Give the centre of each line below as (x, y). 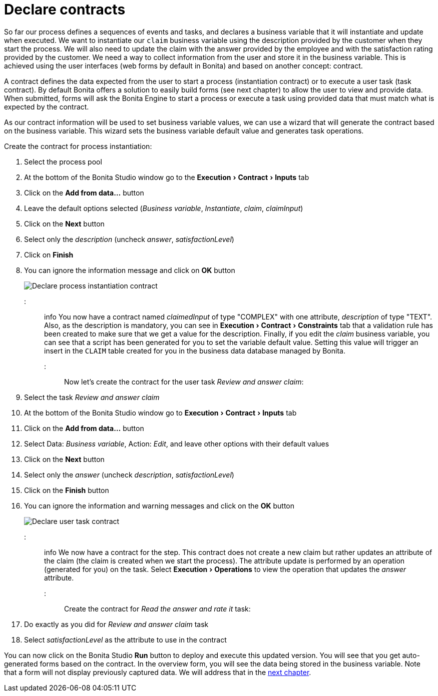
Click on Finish (49, 254)
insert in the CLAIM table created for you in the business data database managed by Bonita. (195, 350)
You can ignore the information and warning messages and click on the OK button (159, 505)
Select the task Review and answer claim (92, 397)
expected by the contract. (47, 106)
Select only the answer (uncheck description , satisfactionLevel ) (129, 474)
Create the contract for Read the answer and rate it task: (157, 608)
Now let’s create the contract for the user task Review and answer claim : (184, 381)
